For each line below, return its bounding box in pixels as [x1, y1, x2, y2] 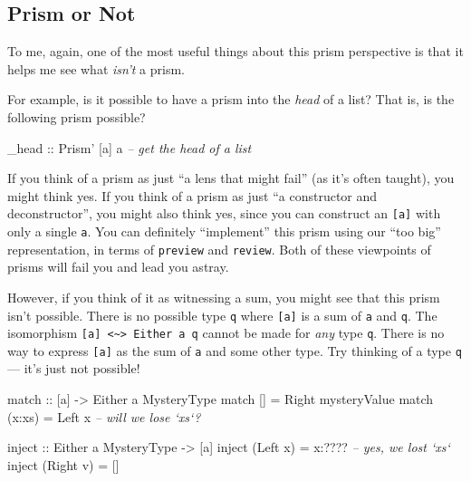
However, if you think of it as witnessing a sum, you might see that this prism [7, 287, 440, 306]
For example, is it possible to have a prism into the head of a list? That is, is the [7, 90, 455, 109]
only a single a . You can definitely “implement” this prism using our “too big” [7, 222, 441, 241]
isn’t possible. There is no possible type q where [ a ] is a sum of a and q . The [7, 305, 437, 324]
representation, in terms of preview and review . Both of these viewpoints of [7, 239, 431, 258]
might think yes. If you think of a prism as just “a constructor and [7, 186, 378, 205]
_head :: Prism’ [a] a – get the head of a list [7, 138, 252, 157]
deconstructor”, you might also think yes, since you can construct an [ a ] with [7, 204, 441, 223]
